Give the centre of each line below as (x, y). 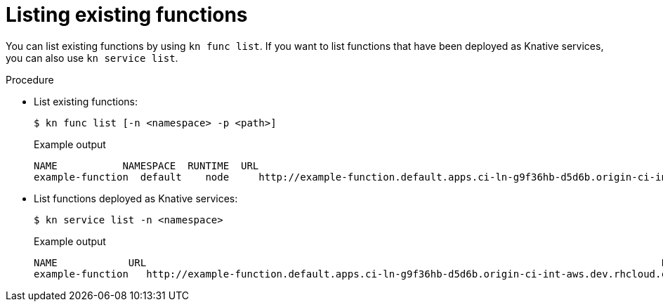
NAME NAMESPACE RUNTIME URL (146, 165)
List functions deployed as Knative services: (136, 198)
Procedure (30, 79)
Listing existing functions (127, 15)
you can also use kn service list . (92, 58)
